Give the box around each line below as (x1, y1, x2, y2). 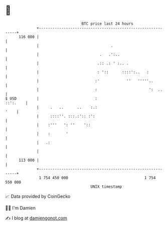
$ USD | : (5, 96, 98, 101)
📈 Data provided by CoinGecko (5, 193, 71, 199)
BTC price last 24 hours (81, 21, 134, 26)
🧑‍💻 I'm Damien (5, 205, 36, 211)
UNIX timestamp (90, 184, 122, 189)
